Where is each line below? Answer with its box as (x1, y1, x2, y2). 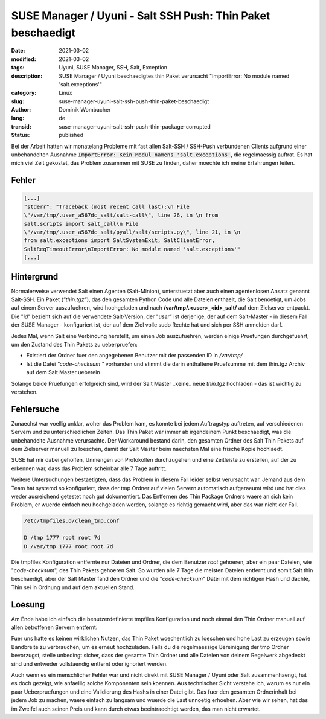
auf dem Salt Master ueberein (26, 369, 100, 376)
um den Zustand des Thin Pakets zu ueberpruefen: (11, 341, 138, 348)
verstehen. (11, 388, 38, 395)
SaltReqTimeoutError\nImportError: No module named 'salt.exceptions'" (24, 245, 241, 252)
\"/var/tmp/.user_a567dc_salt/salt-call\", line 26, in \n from (24, 212, 219, 219)
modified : (11, 55, 36, 63)
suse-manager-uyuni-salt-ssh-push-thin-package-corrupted (59, 123, 211, 130)
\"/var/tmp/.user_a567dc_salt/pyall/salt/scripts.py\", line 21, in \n (24, 228, 241, 235)
